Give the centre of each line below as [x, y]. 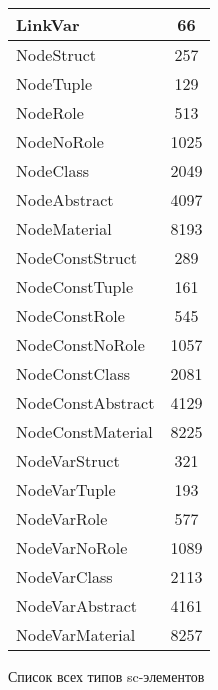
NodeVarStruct [68, 460]
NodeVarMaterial [76, 634]
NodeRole [50, 112]
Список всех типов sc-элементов [106, 676]
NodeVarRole [62, 518]
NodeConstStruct [77, 257]
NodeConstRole [70, 315]
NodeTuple [54, 83]
